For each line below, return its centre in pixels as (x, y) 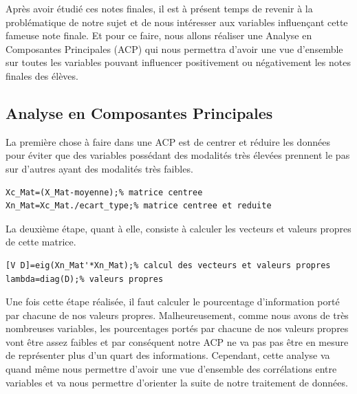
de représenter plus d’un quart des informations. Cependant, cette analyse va (168, 355)
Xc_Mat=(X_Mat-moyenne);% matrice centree (104, 192)
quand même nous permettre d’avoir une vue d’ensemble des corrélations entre (171, 369)
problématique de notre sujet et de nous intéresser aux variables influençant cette (177, 22)
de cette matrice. (41, 242)
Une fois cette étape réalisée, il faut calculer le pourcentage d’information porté (173, 302)
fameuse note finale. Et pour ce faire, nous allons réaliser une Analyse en (159, 35)
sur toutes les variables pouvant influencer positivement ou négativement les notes (178, 62)
